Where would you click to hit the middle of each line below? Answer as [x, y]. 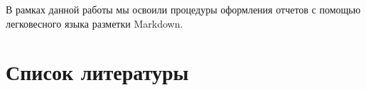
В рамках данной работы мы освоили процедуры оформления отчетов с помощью [183, 9]
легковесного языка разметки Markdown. [95, 23]
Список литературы [97, 72]
